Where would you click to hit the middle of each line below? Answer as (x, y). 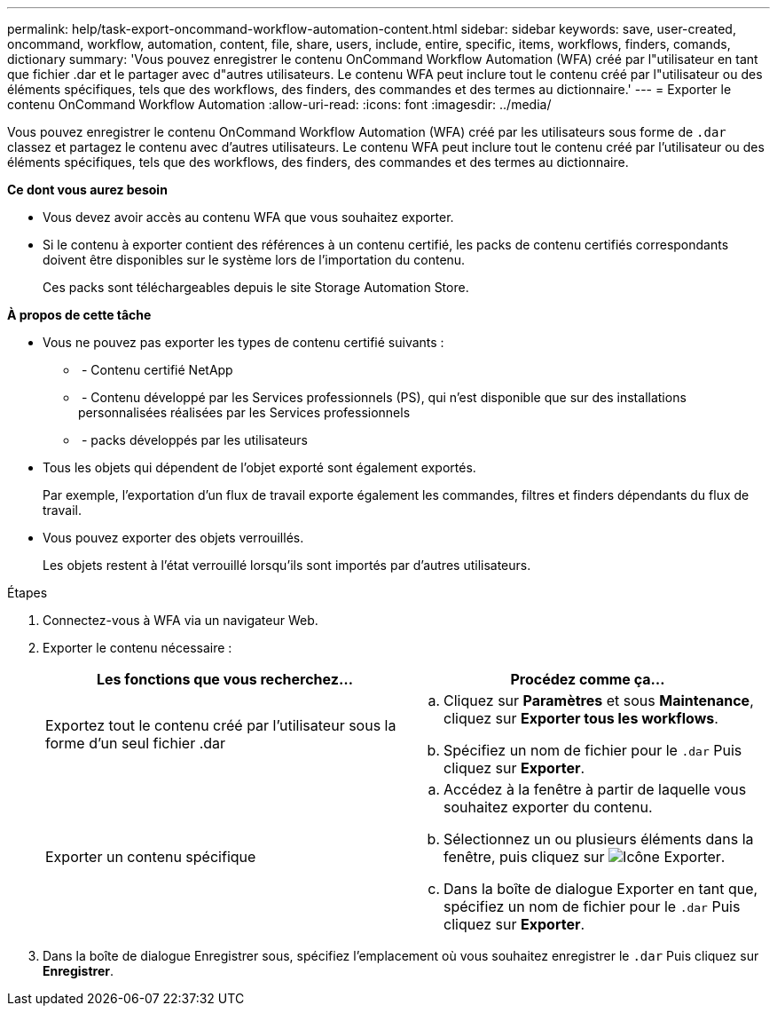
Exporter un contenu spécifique (151, 857)
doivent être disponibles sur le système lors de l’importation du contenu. (254, 260)
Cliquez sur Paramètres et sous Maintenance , (599, 700)
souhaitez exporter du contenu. (548, 807)
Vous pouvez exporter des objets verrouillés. (173, 538)
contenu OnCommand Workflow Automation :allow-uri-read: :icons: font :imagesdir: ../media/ (279, 104)
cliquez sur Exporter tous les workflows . (581, 718)
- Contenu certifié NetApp (157, 370)
